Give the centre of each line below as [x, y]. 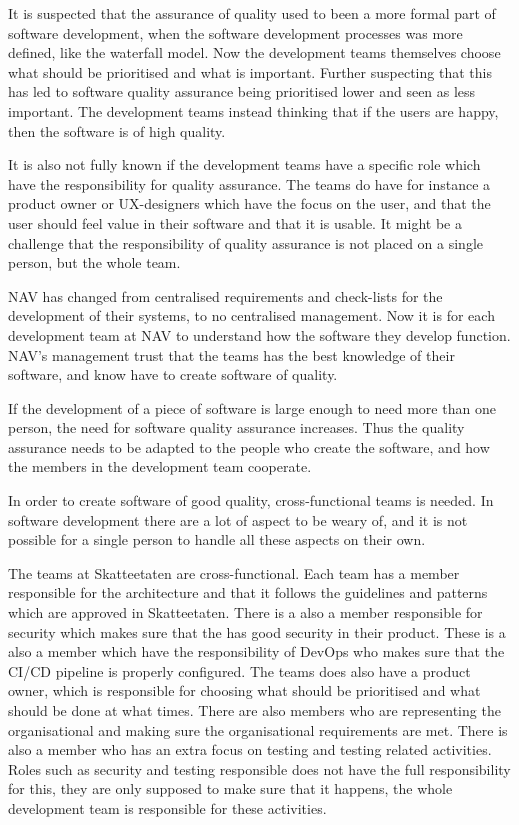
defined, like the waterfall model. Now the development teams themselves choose [254, 52]
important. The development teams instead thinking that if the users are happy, [253, 110]
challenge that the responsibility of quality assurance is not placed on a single [245, 242]
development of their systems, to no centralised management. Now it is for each [251, 315]
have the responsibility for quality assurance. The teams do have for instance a [249, 183]
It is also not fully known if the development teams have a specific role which [244, 164]
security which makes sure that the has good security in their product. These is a [257, 631]
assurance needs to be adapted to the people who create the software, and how [249, 446]
